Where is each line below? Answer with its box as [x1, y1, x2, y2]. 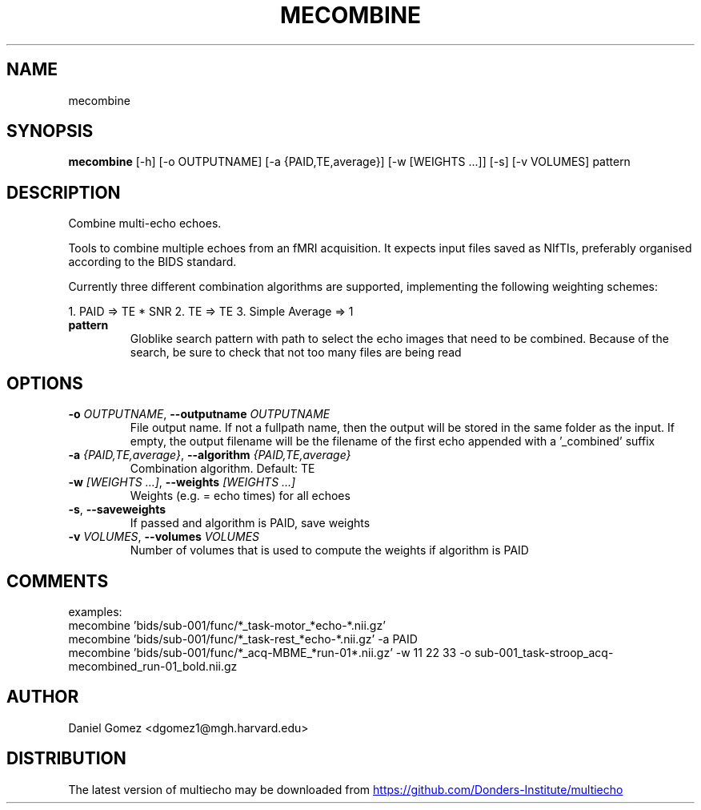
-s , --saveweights [68, 502, 166, 517]
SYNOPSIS [6, 121, 94, 142]
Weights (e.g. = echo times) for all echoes [130, 489, 350, 503]
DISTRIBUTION [6, 748, 126, 769]
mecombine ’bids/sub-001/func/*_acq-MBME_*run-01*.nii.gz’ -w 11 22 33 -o [68, 645, 472, 659]
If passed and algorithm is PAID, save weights [130, 516, 371, 530]
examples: [68, 604, 122, 619]
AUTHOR [6, 687, 79, 707]
